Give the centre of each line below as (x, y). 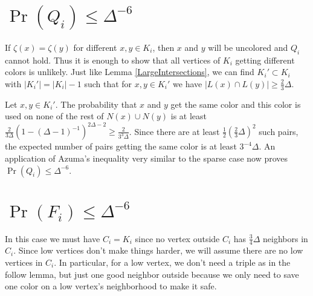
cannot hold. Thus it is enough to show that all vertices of (113, 60)
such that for (108, 83)
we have (188, 83)
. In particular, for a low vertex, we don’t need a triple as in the (172, 262)
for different (95, 47)
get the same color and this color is (236, 104)
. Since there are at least (174, 131)
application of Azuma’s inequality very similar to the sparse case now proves (147, 158)
